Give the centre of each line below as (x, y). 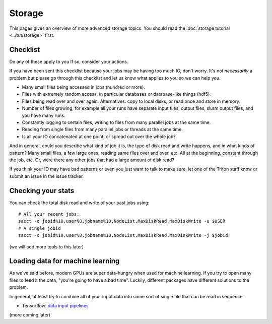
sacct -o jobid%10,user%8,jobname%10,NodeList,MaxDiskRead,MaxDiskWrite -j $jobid (123, 235)
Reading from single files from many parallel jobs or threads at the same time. (103, 129)
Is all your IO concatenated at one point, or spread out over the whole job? (99, 137)
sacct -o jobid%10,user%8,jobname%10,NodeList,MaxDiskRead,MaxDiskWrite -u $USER (122, 221)
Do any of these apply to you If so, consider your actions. (69, 61)
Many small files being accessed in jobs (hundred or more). (84, 87)
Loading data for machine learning (64, 261)
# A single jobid (40, 228)
